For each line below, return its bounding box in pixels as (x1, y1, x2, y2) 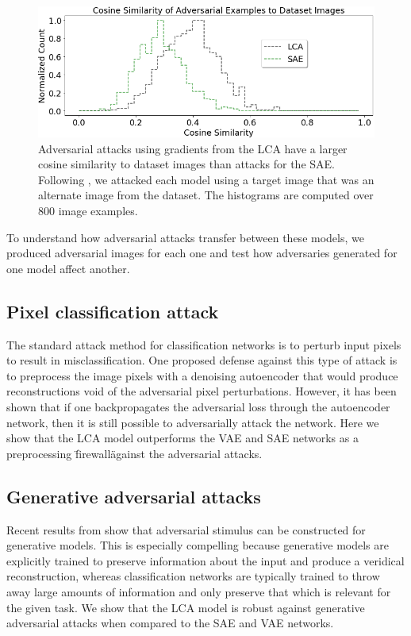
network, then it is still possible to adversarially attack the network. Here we (6, 414, 379, 430)
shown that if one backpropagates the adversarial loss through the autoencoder (6, 399, 390, 414)
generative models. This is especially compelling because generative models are (6, 537, 389, 553)
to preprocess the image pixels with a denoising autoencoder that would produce (6, 367, 398, 384)
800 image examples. (38, 202, 138, 219)
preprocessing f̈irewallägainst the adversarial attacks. (6, 445, 263, 461)
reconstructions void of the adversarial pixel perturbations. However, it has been (6, 383, 397, 399)
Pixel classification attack (6, 299, 219, 323)
